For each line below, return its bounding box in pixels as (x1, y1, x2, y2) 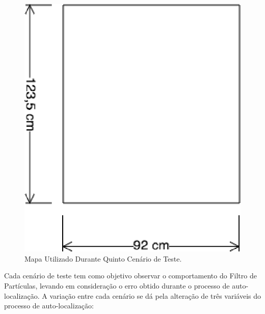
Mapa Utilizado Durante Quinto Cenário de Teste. (24, 253, 182, 264)
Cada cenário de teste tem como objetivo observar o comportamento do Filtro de (4, 270, 257, 281)
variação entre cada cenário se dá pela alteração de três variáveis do (49, 290, 261, 301)
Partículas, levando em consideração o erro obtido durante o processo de (4, 280, 230, 291)
